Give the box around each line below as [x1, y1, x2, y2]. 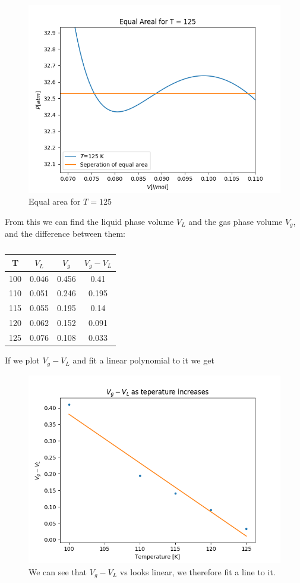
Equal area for [29, 195, 81, 208]
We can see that [29, 565, 87, 578]
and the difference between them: [5, 227, 126, 240]
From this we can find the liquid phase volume [5, 215, 174, 227]
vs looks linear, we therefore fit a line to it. [119, 565, 276, 578]
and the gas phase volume [188, 215, 283, 227]
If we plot [5, 354, 40, 366]
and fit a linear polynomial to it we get [72, 354, 214, 366]
